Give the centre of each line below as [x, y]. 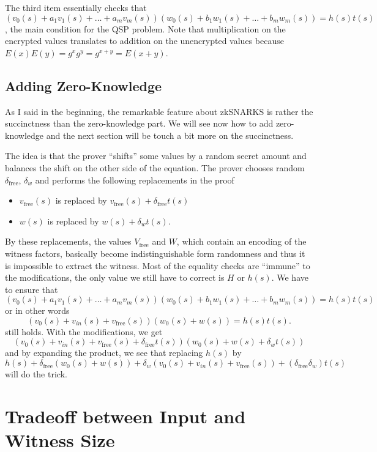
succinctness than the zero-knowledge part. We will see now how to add [139, 123]
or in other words [37, 310]
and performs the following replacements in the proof [135, 180]
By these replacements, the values [68, 241]
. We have [290, 277]
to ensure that [32, 289]
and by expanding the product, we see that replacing [104, 353]
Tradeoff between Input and [125, 416]
